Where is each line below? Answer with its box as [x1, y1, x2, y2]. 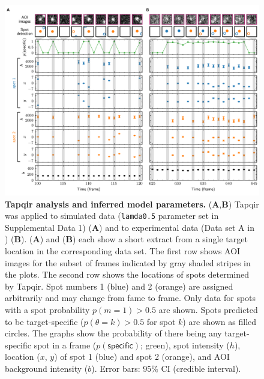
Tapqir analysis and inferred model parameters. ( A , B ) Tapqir [5, 197, 259, 210]
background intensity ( [5, 362, 88, 374]
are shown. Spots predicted [158, 303, 258, 315]
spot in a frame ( [34, 338, 97, 351]
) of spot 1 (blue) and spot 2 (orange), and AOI [54, 350, 230, 363]
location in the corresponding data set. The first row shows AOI [5, 245, 241, 257]
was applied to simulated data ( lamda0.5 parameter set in [5, 209, 219, 222]
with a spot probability [5, 303, 90, 315]
